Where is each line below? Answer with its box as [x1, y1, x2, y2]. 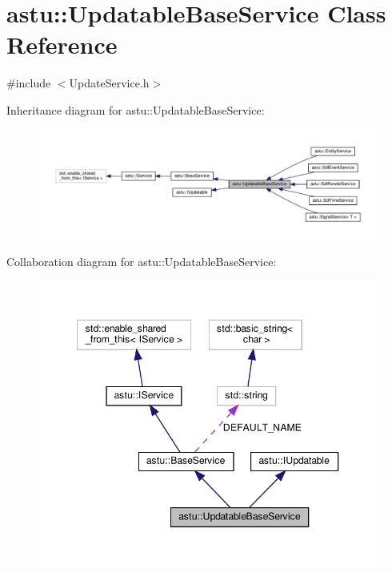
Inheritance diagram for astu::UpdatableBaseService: [6, 101, 265, 118]
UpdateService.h [69, 75, 150, 91]
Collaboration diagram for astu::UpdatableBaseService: [6, 252, 277, 269]
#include [6, 75, 51, 91]
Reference [6, 28, 118, 61]
